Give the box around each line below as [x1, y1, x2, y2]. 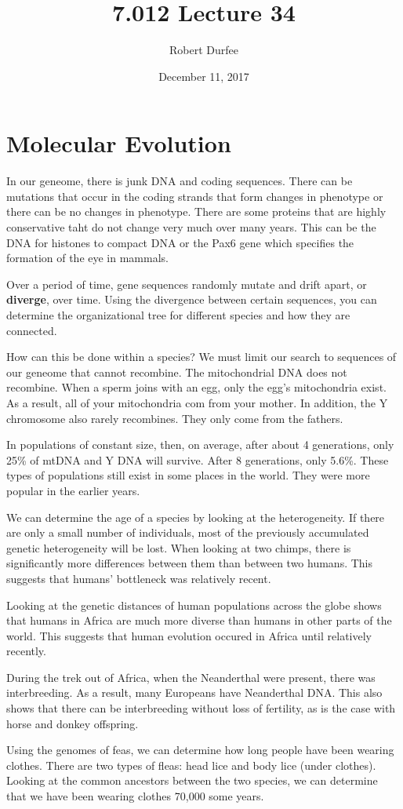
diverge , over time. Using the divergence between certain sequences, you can [6, 291, 377, 308]
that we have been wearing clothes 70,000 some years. [6, 788, 264, 804]
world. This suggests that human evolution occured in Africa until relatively [6, 627, 372, 643]
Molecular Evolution [6, 127, 231, 159]
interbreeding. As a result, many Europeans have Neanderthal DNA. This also [6, 684, 383, 701]
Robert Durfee [169, 42, 238, 58]
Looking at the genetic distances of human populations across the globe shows [6, 596, 382, 613]
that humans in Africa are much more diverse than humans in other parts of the [6, 612, 392, 629]
